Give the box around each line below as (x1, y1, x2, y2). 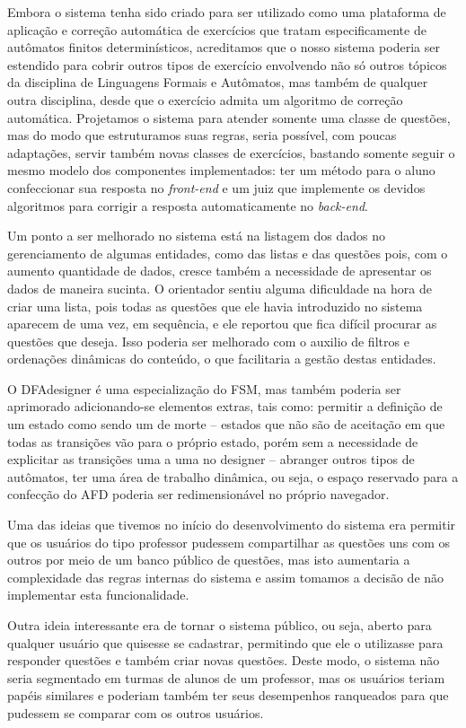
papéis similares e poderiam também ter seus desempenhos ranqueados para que (7, 686, 449, 705)
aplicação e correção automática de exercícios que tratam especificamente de (7, 20, 426, 39)
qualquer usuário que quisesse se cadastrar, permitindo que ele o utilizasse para (7, 633, 444, 652)
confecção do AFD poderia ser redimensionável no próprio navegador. (7, 485, 390, 504)
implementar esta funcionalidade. (7, 585, 189, 604)
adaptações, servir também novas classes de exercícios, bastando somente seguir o (7, 143, 455, 162)
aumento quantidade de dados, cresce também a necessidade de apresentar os (7, 261, 432, 280)
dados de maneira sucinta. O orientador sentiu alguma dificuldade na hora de (7, 278, 432, 297)
